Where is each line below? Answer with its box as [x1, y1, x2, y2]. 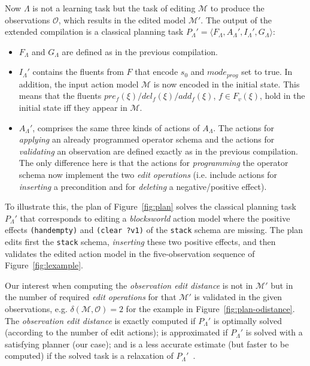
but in [271, 279, 293, 291]
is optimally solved [213, 314, 282, 326]
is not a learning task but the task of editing [32, 2, 196, 14]
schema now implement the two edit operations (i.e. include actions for [19, 168, 278, 180]
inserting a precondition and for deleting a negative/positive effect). [19, 180, 267, 192]
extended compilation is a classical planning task [5, 25, 184, 38]
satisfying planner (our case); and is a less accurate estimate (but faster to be [5, 337, 289, 350]
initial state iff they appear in [19, 101, 127, 114]
